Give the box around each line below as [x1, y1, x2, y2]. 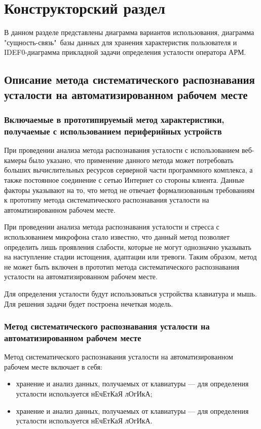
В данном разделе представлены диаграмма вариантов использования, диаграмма [4, 27, 254, 38]
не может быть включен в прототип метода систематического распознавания [4, 261, 240, 272]
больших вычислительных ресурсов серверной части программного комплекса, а [4, 164, 253, 175]
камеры [4, 154, 27, 165]
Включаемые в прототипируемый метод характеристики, [4, 113, 225, 125]
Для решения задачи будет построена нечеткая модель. [4, 298, 173, 309]
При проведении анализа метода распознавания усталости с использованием [4, 145, 240, 155]
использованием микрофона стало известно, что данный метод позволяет [4, 231, 230, 242]
